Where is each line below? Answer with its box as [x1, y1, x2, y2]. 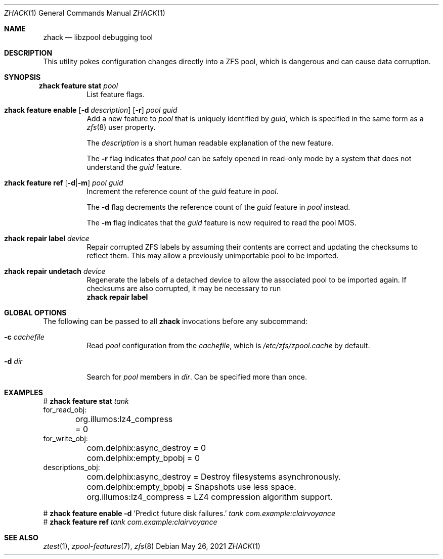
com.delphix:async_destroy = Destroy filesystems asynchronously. [86, 472, 341, 482]
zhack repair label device [4, 234, 90, 243]
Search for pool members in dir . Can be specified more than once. [86, 372, 307, 381]
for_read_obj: [43, 405, 87, 414]
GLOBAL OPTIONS [4, 308, 67, 317]
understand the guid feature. [86, 163, 182, 171]
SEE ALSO [4, 533, 38, 542]
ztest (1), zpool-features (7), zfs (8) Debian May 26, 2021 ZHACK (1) [43, 542, 260, 550]
